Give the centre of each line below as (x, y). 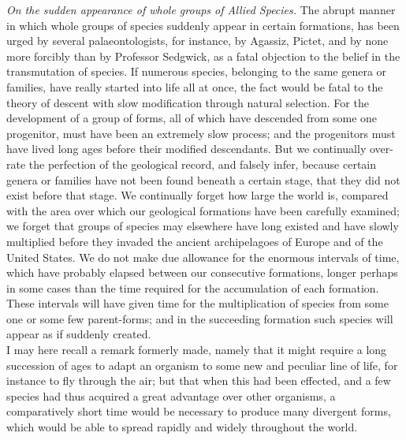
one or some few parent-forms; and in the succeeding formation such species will (200, 318)
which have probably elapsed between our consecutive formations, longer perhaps (202, 272)
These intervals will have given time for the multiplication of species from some (198, 303)
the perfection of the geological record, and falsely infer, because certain (202, 164)
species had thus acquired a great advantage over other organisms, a (171, 395)
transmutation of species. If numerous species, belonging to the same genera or (197, 71)
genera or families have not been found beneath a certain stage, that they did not (203, 179)
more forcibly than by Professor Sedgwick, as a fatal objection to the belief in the (203, 56)
